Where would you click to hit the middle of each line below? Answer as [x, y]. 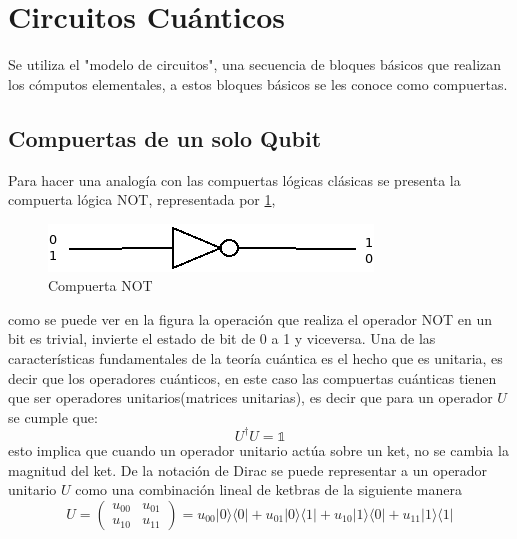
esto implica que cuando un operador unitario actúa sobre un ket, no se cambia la [258, 449]
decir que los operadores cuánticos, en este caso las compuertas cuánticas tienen [252, 377]
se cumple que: [53, 416]
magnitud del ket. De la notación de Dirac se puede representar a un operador [248, 469]
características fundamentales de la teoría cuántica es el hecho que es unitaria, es [255, 358]
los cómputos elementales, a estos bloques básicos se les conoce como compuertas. [258, 83]
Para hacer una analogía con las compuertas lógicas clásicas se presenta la [234, 179]
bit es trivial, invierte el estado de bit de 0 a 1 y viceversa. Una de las [222, 338]
